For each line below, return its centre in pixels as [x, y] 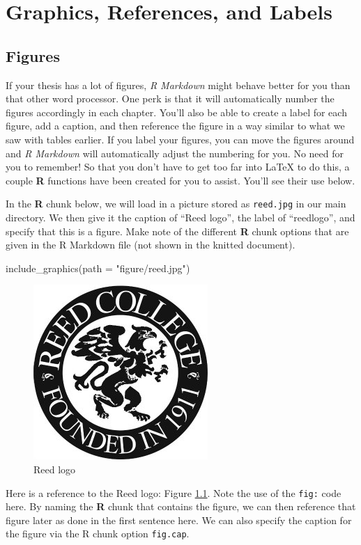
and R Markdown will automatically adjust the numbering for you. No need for [175, 153]
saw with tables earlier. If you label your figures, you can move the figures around [180, 139]
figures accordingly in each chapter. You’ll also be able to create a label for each [176, 112]
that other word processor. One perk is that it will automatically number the [170, 98]
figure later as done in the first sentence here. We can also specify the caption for [179, 520]
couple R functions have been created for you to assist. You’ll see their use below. [180, 180]
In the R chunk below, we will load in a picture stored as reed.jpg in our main [176, 204]
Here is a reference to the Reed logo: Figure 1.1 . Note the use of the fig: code [174, 492]
